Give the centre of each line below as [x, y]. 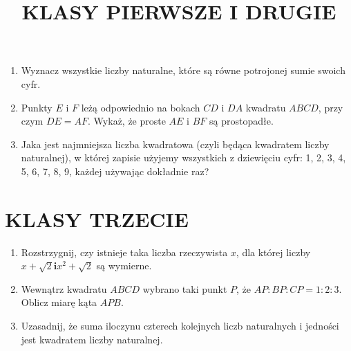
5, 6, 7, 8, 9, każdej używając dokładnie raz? [115, 171]
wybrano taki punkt [185, 288]
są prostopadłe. [241, 121]
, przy [331, 107]
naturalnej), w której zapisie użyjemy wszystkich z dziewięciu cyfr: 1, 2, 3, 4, [183, 157]
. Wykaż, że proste [127, 121]
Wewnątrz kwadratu [64, 288]
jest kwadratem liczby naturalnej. [92, 339]
